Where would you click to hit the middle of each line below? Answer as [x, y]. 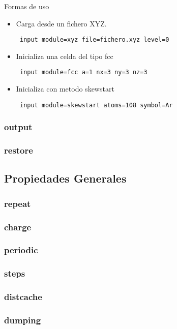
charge [18, 227]
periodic [21, 250]
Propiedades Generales [65, 178]
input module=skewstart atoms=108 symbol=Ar [96, 105]
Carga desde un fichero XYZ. [61, 23]
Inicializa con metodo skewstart [65, 89]
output [18, 127]
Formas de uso [27, 6]
